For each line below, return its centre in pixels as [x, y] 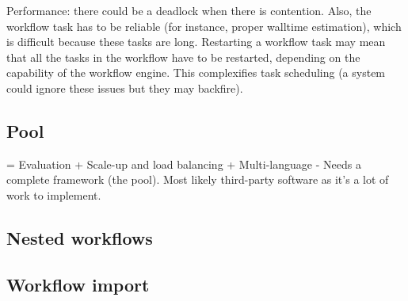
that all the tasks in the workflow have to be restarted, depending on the [183, 57]
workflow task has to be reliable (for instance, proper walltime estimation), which [204, 26]
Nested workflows [80, 237]
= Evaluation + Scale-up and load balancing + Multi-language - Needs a [184, 164]
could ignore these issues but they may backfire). [125, 88]
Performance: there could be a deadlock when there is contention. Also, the [189, 10]
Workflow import [78, 284]
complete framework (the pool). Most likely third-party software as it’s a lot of [198, 179]
